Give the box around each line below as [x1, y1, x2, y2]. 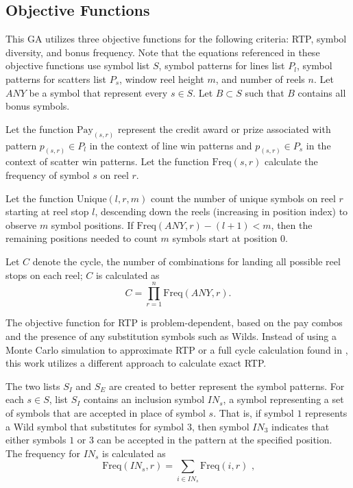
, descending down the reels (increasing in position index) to [95, 204, 348, 219]
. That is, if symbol [213, 405, 294, 419]
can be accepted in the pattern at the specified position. [97, 432, 332, 447]
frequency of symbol [5, 168, 90, 182]
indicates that [271, 419, 330, 433]
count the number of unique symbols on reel [151, 191, 336, 205]
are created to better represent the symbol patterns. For [109, 378, 345, 393]
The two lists [5, 378, 60, 393]
